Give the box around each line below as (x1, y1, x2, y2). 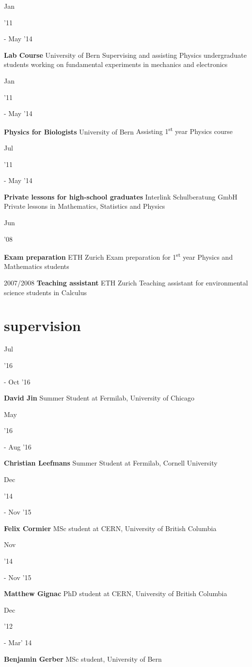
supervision (4, 316, 81, 335)
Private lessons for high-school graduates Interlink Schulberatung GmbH (4, 191, 237, 201)
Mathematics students (4, 261, 69, 271)
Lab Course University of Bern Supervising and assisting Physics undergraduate (4, 50, 247, 60)
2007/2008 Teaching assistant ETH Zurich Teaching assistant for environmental (4, 278, 248, 287)
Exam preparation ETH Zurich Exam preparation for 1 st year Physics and (4, 250, 233, 262)
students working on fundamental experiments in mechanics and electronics (4, 59, 228, 69)
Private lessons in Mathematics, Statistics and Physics (4, 201, 165, 211)
